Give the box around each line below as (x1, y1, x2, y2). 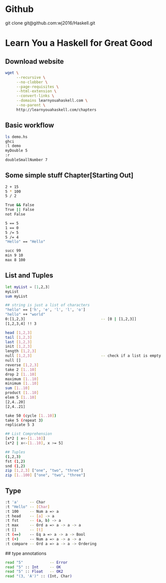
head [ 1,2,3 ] (5, 330, 32, 335)
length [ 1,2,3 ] (5, 349, 37, 354)
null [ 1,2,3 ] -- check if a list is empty (5, 353, 162, 359)
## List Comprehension (5, 431, 52, 436)
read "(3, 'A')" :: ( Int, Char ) (5, 574, 72, 579)
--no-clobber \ (16, 80, 48, 85)
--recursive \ (16, 75, 46, 80)
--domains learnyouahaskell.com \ (16, 98, 88, 103)
